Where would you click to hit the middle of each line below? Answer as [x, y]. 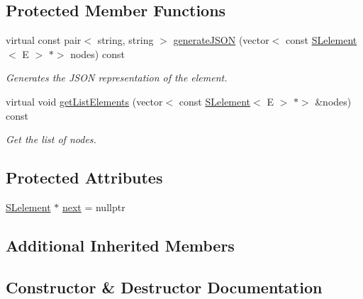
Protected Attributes [84, 177]
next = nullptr [94, 207]
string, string [125, 40]
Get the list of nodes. [51, 139]
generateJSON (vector [221, 40]
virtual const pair [44, 40]
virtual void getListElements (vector [84, 101]
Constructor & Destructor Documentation [164, 287]
